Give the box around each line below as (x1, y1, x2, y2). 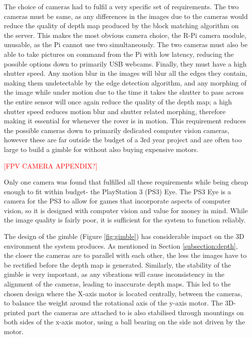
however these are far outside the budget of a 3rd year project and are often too (4, 135, 242, 145)
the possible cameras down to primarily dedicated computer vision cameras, (4, 125, 230, 135)
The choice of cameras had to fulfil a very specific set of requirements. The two (4, 1, 239, 11)
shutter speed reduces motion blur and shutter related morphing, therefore (4, 106, 226, 116)
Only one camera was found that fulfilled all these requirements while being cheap (4, 177, 248, 187)
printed (4, 307, 26, 317)
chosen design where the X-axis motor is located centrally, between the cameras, (4, 288, 243, 298)
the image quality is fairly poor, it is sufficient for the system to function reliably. (4, 215, 246, 225)
